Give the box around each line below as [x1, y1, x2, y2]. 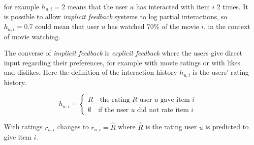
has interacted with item [136, 1, 210, 11]
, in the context [203, 21, 250, 31]
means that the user [67, 1, 128, 11]
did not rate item [137, 106, 189, 114]
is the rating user [145, 121, 197, 132]
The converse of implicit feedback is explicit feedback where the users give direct [4, 48, 243, 58]
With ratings [4, 121, 43, 132]
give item [4, 132, 32, 142]
